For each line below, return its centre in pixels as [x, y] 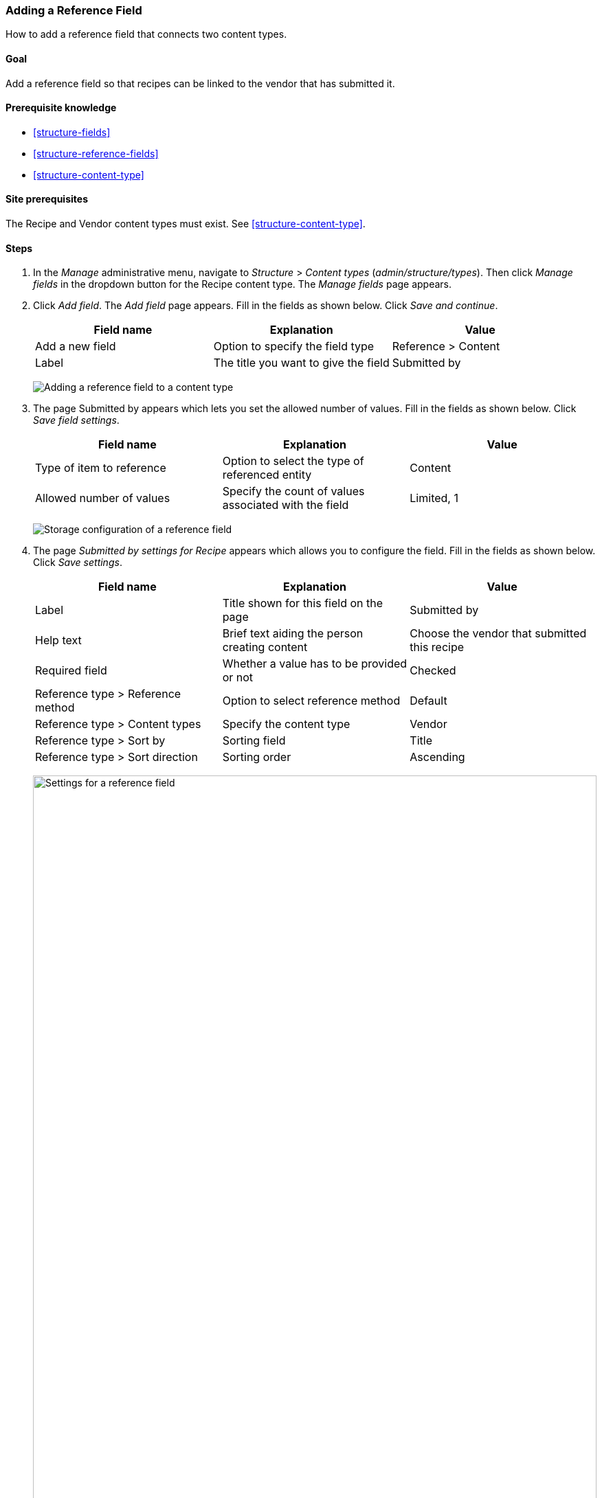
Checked [433, 671]
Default [428, 701]
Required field [71, 671]
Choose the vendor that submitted [498, 634]
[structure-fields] [72, 132]
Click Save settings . [78, 563]
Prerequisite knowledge [61, 108]
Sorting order [257, 757]
